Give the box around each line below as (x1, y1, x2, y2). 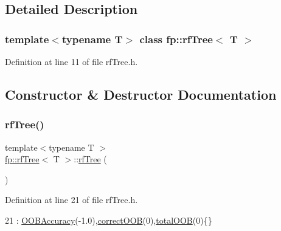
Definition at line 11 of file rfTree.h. (5, 55, 138, 67)
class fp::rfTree (139, 31, 213, 46)
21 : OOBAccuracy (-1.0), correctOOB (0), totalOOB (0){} (5, 213, 212, 226)
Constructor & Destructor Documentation (5, 84, 277, 103)
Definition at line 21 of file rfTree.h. (5, 193, 138, 206)
